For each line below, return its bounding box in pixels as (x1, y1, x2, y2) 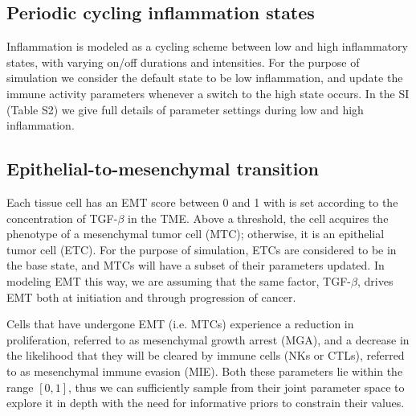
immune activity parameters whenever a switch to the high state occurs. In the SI (6, 84, 410, 101)
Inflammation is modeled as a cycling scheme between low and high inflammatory (6, 38, 408, 55)
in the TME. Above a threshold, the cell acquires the (127, 209, 389, 226)
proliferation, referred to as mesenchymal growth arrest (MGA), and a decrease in (6, 331, 410, 348)
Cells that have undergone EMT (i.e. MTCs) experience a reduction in (6, 315, 354, 332)
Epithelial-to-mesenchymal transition (6, 156, 319, 181)
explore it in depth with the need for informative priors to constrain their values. (6, 394, 405, 411)
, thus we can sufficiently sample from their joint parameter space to (68, 378, 405, 395)
